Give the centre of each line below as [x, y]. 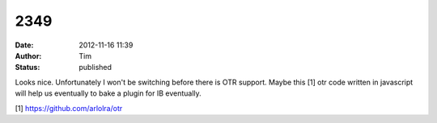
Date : [24, 45]
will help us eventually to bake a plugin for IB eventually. [108, 93]
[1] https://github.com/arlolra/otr [69, 108]
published [95, 68]
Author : [28, 55]
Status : [28, 68]
